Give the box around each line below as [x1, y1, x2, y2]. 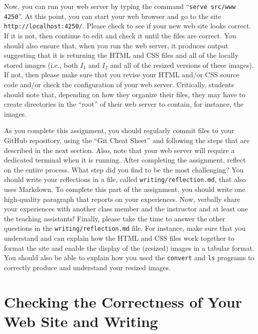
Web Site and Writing [4, 311, 158, 331]
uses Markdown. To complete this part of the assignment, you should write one [4, 183, 246, 194]
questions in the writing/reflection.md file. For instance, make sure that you [4, 223, 246, 233]
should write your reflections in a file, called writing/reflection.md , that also [4, 174, 246, 184]
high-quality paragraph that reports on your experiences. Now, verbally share [4, 193, 240, 204]
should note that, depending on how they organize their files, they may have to [4, 89, 246, 99]
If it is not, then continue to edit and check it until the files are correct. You [4, 30, 237, 40]
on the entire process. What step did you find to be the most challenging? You [4, 164, 244, 174]
